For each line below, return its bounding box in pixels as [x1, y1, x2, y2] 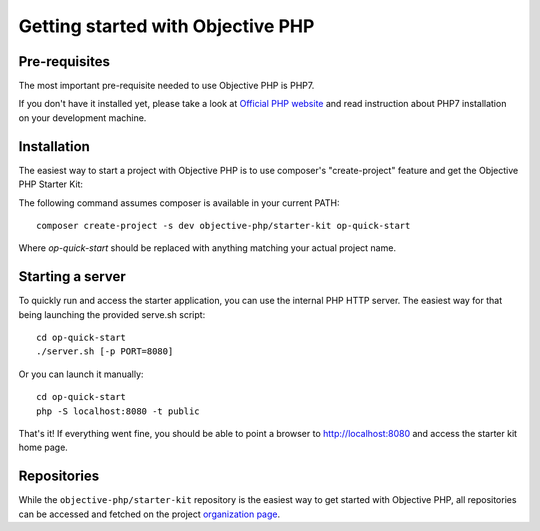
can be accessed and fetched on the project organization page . [18, 508, 281, 520]
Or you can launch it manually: [18, 368, 144, 380]
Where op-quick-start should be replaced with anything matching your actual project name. [18, 242, 397, 254]
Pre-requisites [18, 53, 110, 70]
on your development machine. [18, 111, 147, 124]
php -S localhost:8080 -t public [36, 405, 200, 417]
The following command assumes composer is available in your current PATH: [18, 196, 340, 209]
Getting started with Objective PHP [18, 15, 315, 37]
